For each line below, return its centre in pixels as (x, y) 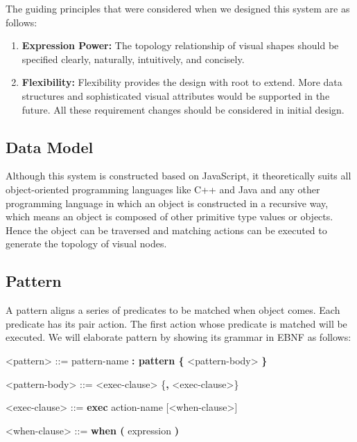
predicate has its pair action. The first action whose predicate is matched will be (176, 323)
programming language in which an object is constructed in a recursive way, (167, 203)
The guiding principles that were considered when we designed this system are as (178, 8)
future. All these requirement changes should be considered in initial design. (183, 109)
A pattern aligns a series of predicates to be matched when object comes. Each (173, 310)
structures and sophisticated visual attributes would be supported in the (176, 95)
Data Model (50, 147)
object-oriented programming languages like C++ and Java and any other (163, 189)
